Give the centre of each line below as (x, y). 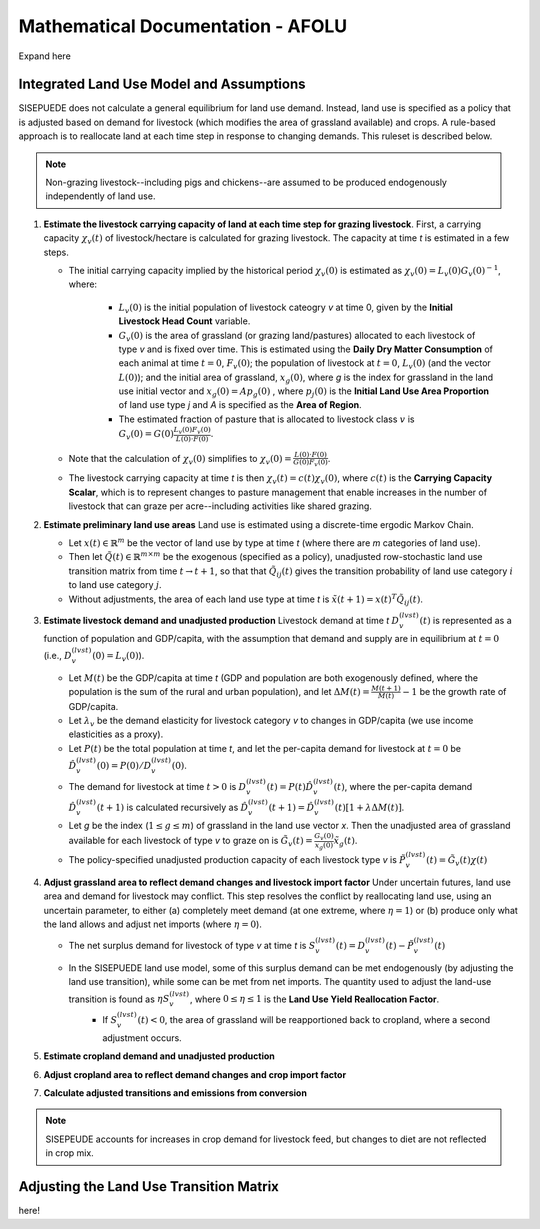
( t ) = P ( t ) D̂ (290, 786)
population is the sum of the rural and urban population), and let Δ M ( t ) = (219, 691)
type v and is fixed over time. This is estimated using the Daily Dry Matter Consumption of (306, 349)
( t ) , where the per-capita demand (403, 786)
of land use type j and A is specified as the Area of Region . (240, 405)
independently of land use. (100, 196)
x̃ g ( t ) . (345, 842)
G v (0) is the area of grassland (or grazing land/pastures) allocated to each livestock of (297, 336)
